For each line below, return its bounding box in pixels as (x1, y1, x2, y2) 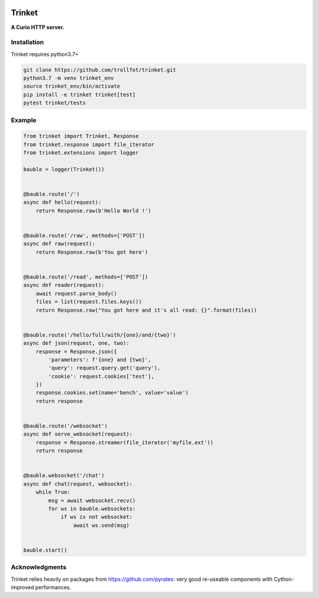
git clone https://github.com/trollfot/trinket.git (23, 66, 177, 73)
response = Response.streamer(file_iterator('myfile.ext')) (35, 439, 214, 446)
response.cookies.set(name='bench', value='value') (35, 389, 189, 396)
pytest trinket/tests (23, 99, 86, 106)
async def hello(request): (23, 199, 102, 206)
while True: (35, 489, 71, 496)
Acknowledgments (11, 563, 67, 571)
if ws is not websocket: (60, 513, 133, 521)
